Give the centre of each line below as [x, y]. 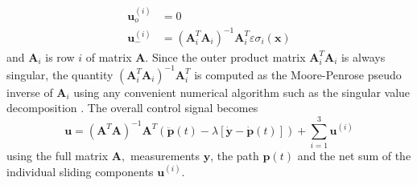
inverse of [30, 92]
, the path [235, 156]
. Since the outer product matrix [225, 56]
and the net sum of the [354, 156]
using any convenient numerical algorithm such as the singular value [242, 92]
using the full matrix [58, 156]
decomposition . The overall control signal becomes [132, 108]
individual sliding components [80, 171]
